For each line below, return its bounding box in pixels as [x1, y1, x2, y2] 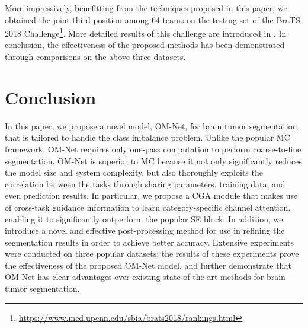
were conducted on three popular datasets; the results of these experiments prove [5, 247, 299, 260]
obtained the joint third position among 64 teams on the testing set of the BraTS [5, 13, 300, 26]
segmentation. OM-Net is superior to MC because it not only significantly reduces [5, 154, 302, 167]
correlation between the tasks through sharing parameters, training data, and [5, 177, 285, 190]
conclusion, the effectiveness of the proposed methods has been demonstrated [5, 39, 285, 51]
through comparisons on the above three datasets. [5, 50, 186, 63]
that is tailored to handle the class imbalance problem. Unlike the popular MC [5, 131, 290, 144]
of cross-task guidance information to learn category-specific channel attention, [5, 200, 291, 213]
